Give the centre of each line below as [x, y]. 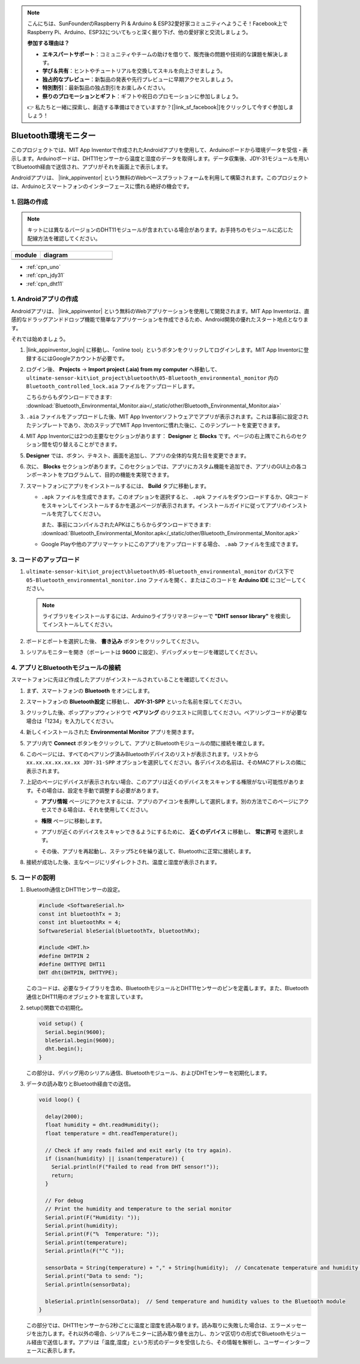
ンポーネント [42, 475]
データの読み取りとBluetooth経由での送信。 [80, 1084]
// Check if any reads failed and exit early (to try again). [139, 1150]
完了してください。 [80, 514]
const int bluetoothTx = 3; [80, 914]
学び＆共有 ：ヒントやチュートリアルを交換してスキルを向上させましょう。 [134, 71]
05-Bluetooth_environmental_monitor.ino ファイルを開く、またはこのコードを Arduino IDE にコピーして [164, 580]
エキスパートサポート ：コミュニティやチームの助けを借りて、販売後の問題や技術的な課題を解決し [163, 54]
